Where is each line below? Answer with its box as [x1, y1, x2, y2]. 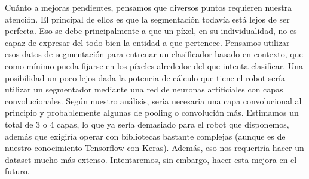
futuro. [5, 165, 30, 177]
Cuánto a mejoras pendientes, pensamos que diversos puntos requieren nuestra [5, 1, 292, 13]
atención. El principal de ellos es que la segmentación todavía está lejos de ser [5, 13, 290, 25]
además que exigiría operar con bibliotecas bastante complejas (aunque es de [5, 129, 286, 142]
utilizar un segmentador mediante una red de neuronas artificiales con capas [5, 83, 283, 95]
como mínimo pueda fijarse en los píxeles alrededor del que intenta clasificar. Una [5, 59, 303, 72]
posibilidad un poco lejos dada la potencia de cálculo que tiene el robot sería [5, 71, 285, 84]
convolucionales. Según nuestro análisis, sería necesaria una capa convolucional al [5, 94, 302, 107]
